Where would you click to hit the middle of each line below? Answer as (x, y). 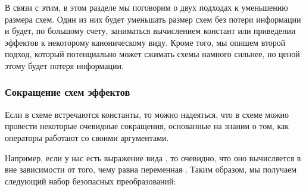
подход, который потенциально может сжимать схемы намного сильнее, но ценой (152, 54)
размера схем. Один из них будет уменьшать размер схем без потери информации (153, 19)
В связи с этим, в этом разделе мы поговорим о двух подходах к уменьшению (146, 7)
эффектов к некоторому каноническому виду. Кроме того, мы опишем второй (145, 42)
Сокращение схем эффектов (68, 92)
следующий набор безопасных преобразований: (90, 181)
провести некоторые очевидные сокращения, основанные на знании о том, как (147, 126)
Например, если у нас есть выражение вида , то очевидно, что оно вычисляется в (153, 157)
